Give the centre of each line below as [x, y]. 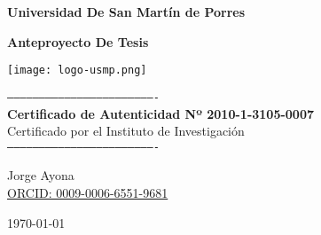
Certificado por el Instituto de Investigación [126, 131]
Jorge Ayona [41, 175]
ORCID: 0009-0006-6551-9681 [88, 192]
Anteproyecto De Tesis [78, 41]
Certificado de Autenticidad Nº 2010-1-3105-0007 [161, 113]
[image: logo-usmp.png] [77, 70]
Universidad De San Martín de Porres [126, 12]
